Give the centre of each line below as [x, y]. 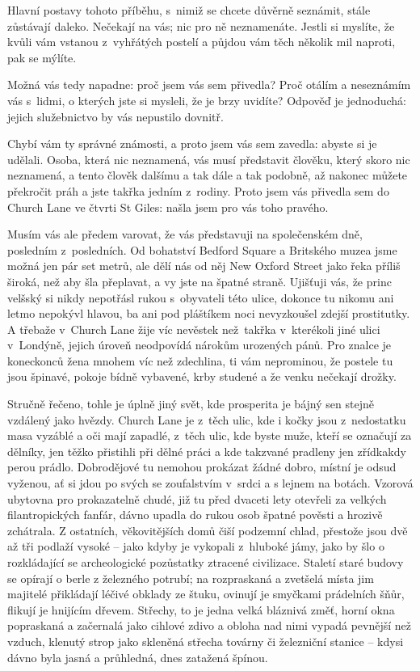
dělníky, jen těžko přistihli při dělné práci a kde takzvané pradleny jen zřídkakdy [207, 451]
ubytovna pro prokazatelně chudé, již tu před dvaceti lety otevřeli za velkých [197, 498]
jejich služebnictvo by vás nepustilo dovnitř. [115, 116]
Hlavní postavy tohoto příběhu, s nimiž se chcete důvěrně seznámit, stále [189, 10]
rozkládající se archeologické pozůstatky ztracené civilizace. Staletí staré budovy [206, 562]
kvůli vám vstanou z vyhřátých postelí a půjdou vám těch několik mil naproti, [202, 42]
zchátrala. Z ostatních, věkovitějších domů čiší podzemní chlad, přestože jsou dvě [208, 530]
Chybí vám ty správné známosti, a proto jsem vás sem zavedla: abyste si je [192, 143]
